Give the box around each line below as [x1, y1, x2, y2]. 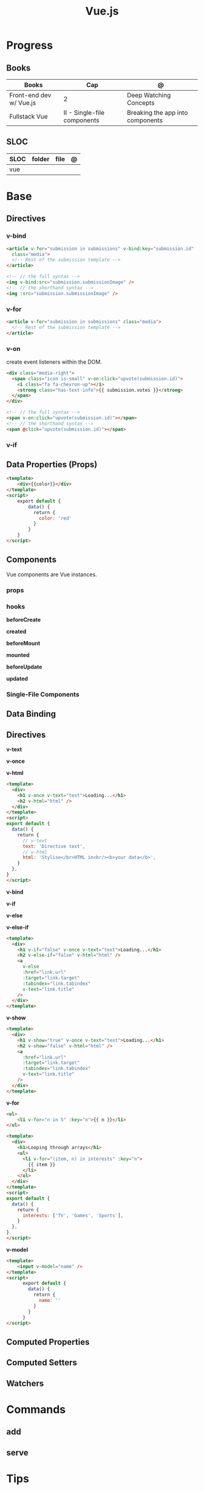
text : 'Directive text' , [22, 843, 86, 849]
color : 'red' [38, 515, 72, 521]
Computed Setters [6, 1358, 78, 1368]
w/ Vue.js [9, 99, 36, 107]
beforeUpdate [6, 663, 42, 670]
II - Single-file [63, 108, 105, 117]
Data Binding [6, 709, 56, 719]
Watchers [6, 1378, 44, 1388]
